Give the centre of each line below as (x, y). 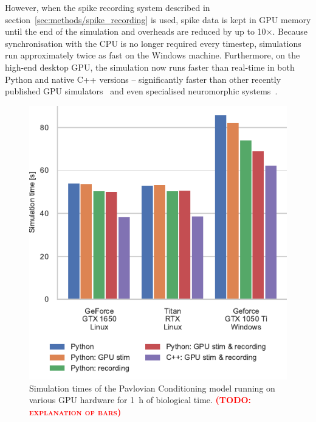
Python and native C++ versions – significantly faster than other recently (143, 79)
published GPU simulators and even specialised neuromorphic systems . (141, 91)
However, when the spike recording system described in (108, 7)
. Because (290, 31)
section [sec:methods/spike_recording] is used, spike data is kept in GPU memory (158, 19)
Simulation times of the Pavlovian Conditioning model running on (152, 388)
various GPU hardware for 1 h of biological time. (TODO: (140, 400)
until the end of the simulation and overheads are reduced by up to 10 (136, 31)
